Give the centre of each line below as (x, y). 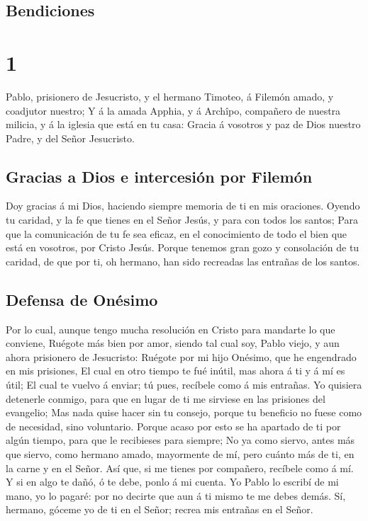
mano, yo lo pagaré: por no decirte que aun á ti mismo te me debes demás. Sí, (176, 495)
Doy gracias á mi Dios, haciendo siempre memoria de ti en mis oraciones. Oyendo (183, 206)
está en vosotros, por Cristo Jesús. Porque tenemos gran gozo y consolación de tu (183, 247)
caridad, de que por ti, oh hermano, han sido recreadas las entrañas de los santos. (183, 261)
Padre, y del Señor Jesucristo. (70, 138)
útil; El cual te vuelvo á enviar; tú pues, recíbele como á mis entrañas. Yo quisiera (184, 385)
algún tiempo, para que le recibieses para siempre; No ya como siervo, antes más (180, 440)
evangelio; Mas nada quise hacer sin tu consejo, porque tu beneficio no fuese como (184, 412)
